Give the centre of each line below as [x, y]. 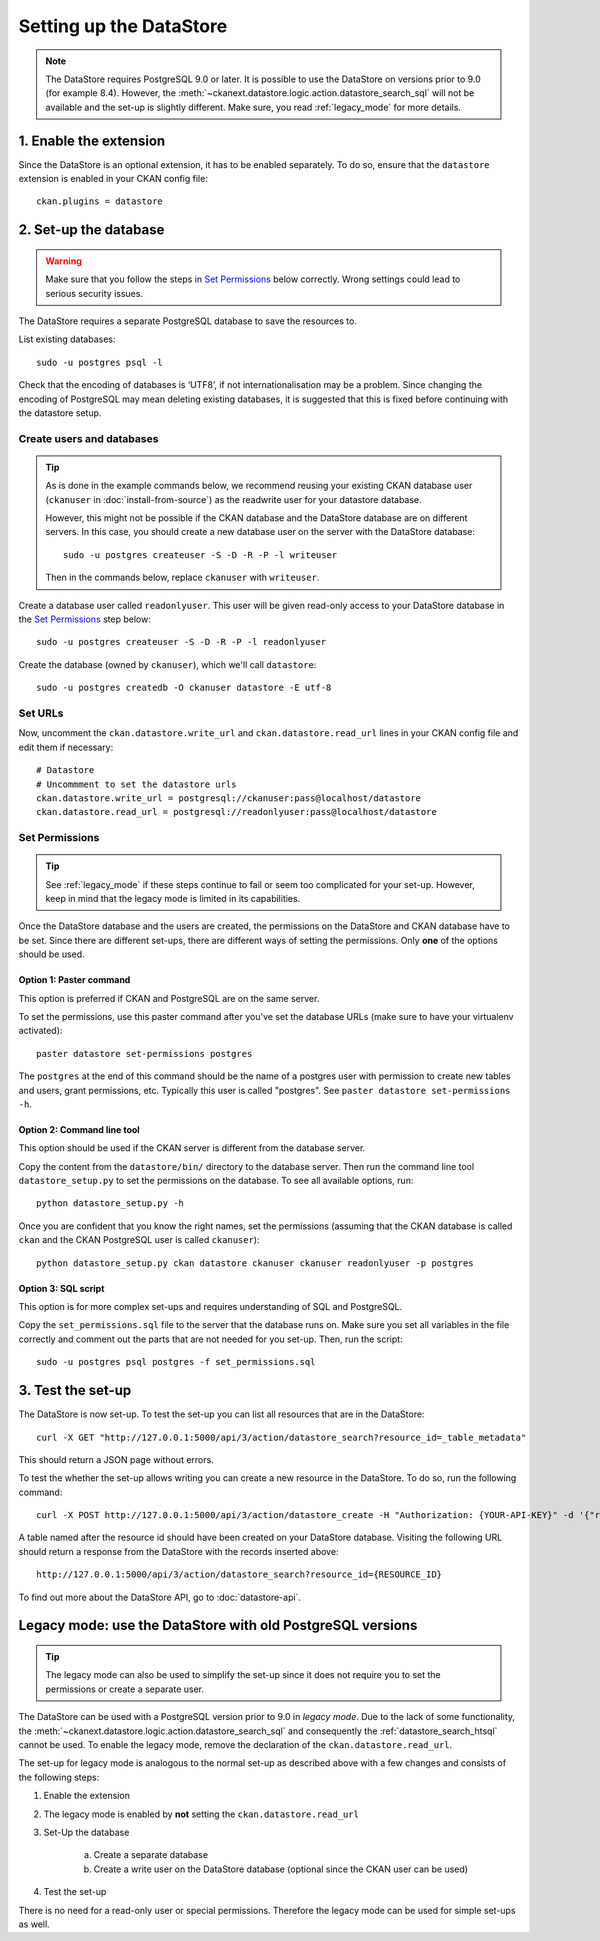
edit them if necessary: [66, 747]
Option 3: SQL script [61, 1288]
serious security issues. [94, 293]
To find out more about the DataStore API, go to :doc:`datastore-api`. [160, 1597]
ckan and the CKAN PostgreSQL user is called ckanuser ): [139, 1240]
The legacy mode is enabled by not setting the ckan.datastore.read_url [201, 1814]
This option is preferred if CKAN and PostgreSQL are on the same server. [169, 998]
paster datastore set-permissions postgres [144, 1053]
